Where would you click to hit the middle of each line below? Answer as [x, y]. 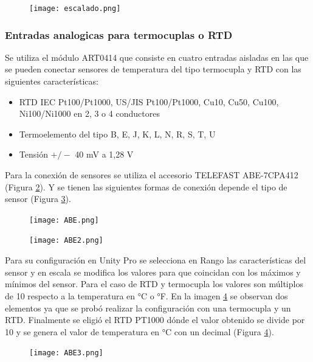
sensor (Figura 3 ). [38, 199]
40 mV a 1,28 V [104, 154]
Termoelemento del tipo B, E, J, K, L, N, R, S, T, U [117, 134]
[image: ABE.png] [64, 220]
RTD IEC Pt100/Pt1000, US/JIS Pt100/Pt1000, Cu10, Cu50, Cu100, [149, 101]
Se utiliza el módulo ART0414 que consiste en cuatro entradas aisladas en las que [157, 57]
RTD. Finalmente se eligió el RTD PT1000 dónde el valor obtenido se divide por [155, 320]
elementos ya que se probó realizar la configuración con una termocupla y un [148, 308]
